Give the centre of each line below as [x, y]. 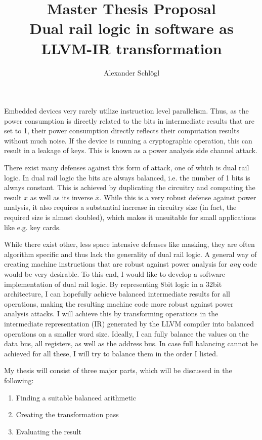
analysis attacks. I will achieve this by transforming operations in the [111, 314]
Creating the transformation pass [67, 414]
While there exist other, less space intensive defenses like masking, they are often [129, 244]
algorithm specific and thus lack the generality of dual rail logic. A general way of [130, 254]
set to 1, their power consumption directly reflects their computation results [122, 131]
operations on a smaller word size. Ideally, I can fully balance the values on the [126, 333]
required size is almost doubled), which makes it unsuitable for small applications [130, 217]
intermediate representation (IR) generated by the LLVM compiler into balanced [129, 323]
